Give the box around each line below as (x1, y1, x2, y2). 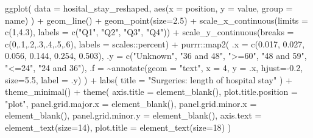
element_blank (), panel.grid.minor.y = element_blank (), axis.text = (5, 109, 262, 122)
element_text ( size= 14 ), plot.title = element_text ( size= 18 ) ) (5, 120, 231, 133)
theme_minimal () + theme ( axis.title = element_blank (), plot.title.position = (5, 85, 298, 98)
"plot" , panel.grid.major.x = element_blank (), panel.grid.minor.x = (5, 97, 257, 109)
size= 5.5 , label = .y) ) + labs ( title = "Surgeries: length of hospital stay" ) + (5, 73, 292, 86)
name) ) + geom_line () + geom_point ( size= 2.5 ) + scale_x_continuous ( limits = (5, 13, 308, 26)
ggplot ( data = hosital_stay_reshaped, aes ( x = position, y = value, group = (5, 2, 293, 14)
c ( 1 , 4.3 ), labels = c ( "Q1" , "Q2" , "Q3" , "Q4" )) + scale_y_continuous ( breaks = (5, 26, 294, 38)
